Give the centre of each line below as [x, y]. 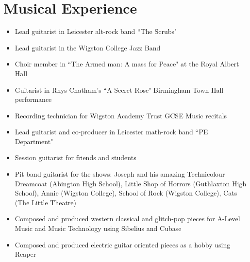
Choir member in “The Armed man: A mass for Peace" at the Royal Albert [127, 64]
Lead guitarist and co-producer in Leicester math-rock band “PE [111, 132]
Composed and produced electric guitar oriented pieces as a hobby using [123, 244]
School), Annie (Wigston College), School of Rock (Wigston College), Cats [126, 193]
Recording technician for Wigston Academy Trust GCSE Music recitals [121, 115]
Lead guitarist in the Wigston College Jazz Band [88, 47]
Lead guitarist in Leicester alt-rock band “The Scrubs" [96, 31]
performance [33, 99]
